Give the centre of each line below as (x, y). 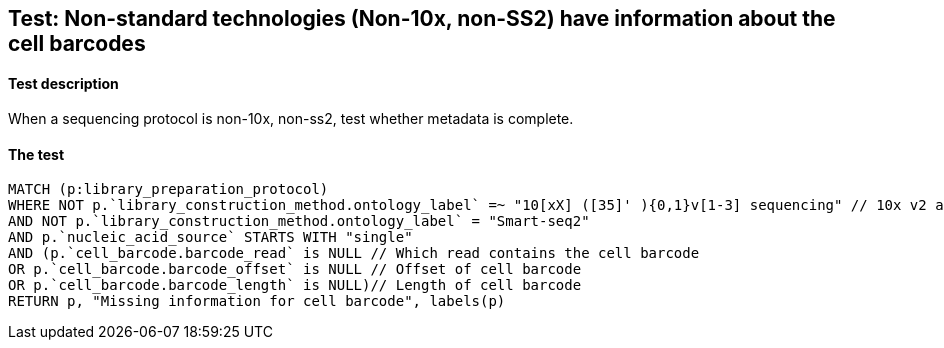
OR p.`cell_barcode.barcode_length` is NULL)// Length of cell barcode (295, 285)
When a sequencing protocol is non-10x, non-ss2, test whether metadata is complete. (291, 119)
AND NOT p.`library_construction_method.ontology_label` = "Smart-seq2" (299, 221)
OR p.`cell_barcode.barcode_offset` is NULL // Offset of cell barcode (295, 269)
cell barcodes (77, 43)
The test (36, 154)
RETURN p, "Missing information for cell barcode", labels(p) (257, 301)
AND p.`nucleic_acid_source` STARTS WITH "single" (210, 237)
